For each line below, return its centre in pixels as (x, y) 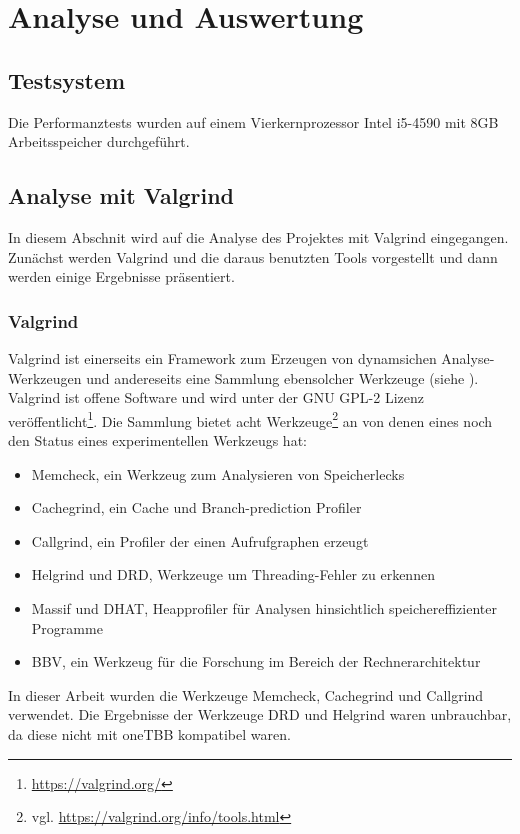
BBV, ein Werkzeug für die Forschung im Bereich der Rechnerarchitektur (256, 661)
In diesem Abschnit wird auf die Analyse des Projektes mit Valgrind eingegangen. (258, 236)
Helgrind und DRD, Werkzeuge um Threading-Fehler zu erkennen (233, 574)
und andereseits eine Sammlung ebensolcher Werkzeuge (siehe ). (282, 377)
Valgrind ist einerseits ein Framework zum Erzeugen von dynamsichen (222, 357)
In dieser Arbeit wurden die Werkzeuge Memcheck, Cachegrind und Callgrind (246, 694)
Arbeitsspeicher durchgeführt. (99, 141)
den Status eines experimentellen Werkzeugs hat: (157, 440)
